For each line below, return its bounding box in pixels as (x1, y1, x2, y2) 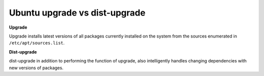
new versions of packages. (9, 65, 64, 71)
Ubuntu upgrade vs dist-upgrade (9, 7, 146, 18)
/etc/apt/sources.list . (9, 40, 65, 46)
